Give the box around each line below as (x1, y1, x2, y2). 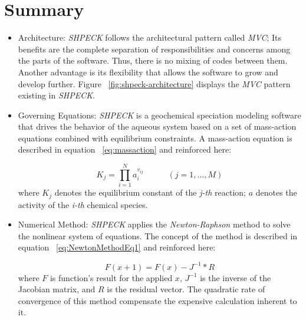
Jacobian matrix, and (18, 283, 96, 295)
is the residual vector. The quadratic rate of (107, 283, 265, 295)
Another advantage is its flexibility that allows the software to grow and (18, 65, 278, 78)
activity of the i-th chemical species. (18, 198, 148, 210)
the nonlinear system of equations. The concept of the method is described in (18, 229, 298, 242)
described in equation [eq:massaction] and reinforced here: (18, 143, 232, 156)
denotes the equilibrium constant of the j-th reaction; (54, 186, 246, 199)
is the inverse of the (200, 271, 271, 283)
